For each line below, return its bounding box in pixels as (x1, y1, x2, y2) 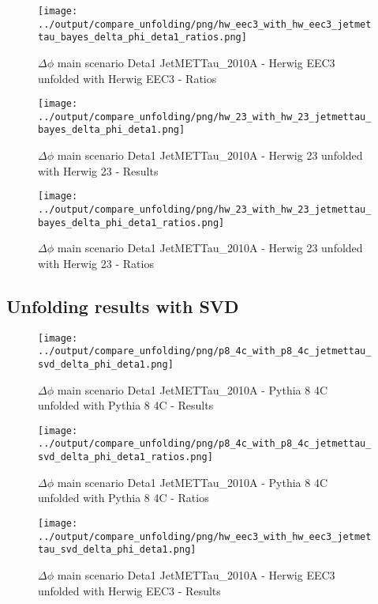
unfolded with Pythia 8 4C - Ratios (38, 489, 209, 506)
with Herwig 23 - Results (38, 162, 159, 179)
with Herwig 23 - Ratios (38, 255, 154, 271)
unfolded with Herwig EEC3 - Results (38, 582, 221, 598)
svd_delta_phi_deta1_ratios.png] (38, 451, 213, 463)
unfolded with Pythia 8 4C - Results (38, 397, 214, 413)
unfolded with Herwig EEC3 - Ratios (38, 70, 217, 86)
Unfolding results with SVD (6, 293, 239, 318)
